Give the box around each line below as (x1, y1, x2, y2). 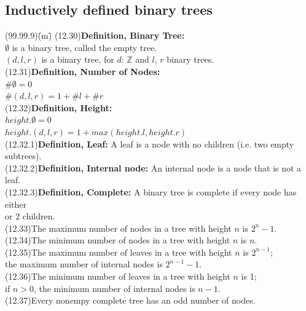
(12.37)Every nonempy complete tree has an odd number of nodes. (5, 294, 256, 307)
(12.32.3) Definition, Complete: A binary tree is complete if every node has (5, 185, 297, 198)
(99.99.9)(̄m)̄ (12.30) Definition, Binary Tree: (5, 29, 185, 42)
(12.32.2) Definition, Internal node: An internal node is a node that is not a (5, 161, 302, 174)
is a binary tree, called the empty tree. (12, 41, 157, 53)
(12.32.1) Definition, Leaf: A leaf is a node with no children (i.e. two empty (5, 137, 294, 150)
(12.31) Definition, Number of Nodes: (5, 65, 160, 77)
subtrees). (5, 149, 42, 162)
